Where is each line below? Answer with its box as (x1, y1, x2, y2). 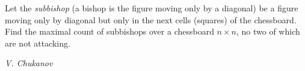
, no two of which (236, 25, 300, 38)
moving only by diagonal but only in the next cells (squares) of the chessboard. (5, 13, 297, 26)
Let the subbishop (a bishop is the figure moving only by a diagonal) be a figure (5, 2, 298, 14)
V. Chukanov (5, 57, 53, 69)
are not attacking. (5, 36, 70, 49)
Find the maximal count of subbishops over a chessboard (5, 25, 214, 38)
